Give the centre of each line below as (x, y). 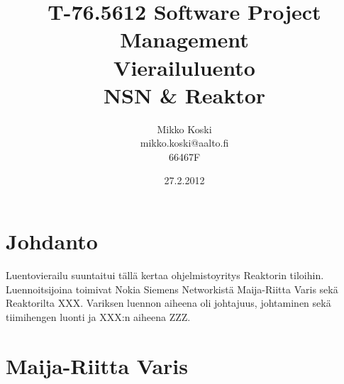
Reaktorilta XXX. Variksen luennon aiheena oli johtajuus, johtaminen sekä (168, 303)
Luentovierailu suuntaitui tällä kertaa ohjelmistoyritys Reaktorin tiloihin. (165, 275)
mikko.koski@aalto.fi (184, 143)
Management (184, 39)
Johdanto (52, 241)
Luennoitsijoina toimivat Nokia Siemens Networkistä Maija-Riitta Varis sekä (172, 289)
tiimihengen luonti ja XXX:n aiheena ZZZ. (98, 316)
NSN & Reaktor (184, 95)
